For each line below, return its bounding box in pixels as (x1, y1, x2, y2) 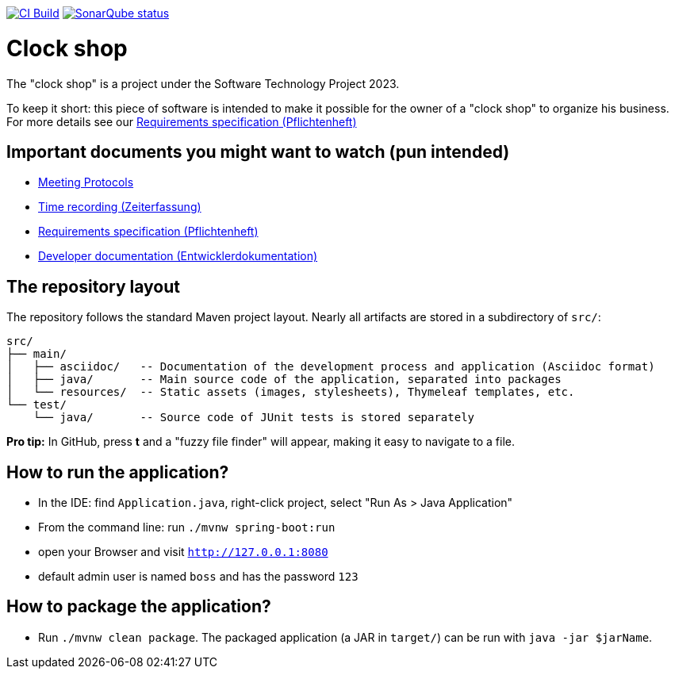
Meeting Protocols (38, 175, 134, 190)
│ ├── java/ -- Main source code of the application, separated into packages (6, 373, 562, 386)
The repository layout (6, 276, 180, 297)
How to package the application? (6, 596, 271, 617)
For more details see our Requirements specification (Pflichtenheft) (6, 114, 357, 128)
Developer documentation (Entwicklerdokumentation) (38, 249, 318, 263)
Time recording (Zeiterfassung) (38, 200, 201, 214)
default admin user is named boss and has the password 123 (38, 570, 359, 584)
